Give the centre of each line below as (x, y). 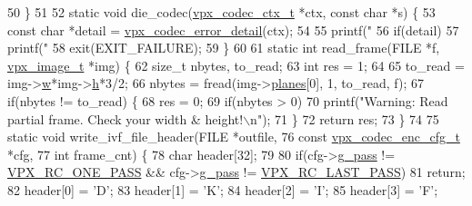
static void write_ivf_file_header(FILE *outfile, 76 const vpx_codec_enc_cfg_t (234, 137)
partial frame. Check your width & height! (126, 118)
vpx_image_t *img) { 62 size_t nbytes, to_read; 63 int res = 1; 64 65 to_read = (236, 65)
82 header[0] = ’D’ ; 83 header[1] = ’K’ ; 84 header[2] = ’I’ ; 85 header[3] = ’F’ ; (223, 189)
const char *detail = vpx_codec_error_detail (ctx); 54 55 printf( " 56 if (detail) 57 (233, 29)
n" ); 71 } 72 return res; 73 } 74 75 (345, 118)
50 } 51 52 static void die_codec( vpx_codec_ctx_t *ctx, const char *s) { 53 (221, 12)
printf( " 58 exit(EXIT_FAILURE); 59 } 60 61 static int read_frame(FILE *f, (224, 48)
